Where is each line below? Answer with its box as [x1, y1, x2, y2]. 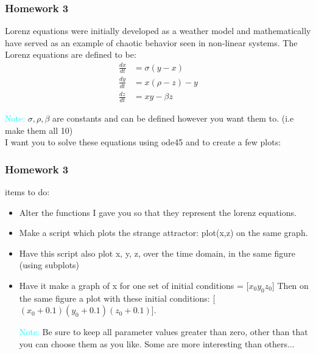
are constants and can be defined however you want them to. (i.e [52, 111, 294, 124]
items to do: [5, 185, 50, 198]
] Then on [272, 279, 309, 291]
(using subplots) [19, 259, 80, 271]
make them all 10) [5, 123, 73, 136]
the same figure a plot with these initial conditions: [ [19, 291, 216, 304]
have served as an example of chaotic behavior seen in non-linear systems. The [5, 36, 298, 49]
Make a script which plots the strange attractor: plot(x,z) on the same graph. [19, 226, 308, 239]
